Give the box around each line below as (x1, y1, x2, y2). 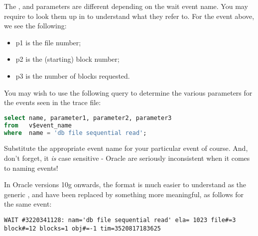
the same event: (4, 199, 52, 209)
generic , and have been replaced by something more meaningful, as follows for (4, 189, 244, 199)
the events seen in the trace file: (4, 97, 101, 108)
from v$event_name (4, 121, 72, 129)
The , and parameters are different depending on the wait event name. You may (4, 1, 248, 11)
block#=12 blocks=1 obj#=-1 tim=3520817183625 (4, 225, 161, 232)
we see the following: (4, 20, 67, 31)
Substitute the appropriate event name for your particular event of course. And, (4, 143, 248, 153)
